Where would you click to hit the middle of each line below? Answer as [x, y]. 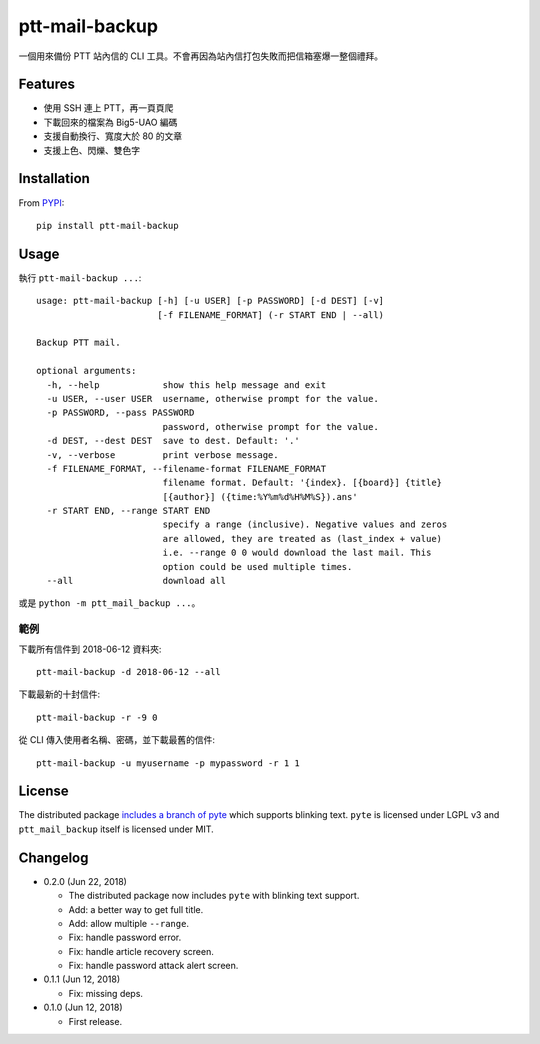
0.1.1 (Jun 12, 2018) [82, 979]
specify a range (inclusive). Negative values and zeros [305, 524]
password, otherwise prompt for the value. [270, 426]
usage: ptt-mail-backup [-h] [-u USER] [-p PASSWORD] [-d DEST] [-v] [210, 301]
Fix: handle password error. [125, 937]
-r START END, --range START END [128, 511]
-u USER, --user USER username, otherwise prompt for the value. [212, 398]
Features [46, 84]
